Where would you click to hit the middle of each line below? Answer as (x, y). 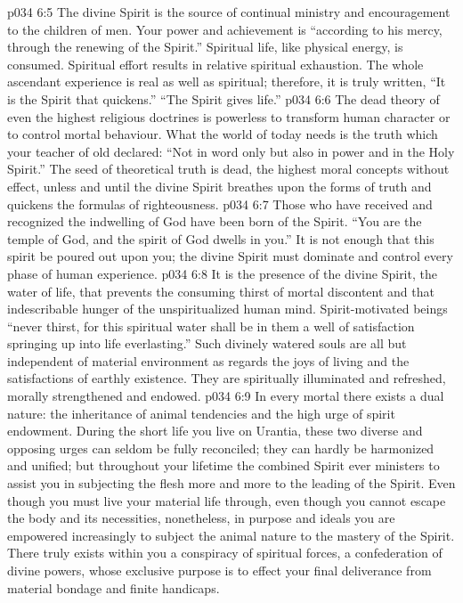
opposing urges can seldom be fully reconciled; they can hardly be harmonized (221, 448)
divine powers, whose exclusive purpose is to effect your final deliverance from (219, 570)
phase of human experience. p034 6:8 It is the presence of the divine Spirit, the (222, 273)
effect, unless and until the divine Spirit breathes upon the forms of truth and (219, 186)
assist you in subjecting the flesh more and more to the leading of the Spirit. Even (231, 483)
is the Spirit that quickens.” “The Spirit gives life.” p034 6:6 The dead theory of (223, 98)
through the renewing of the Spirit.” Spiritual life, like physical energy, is (205, 47)
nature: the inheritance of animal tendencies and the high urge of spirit (201, 413)
